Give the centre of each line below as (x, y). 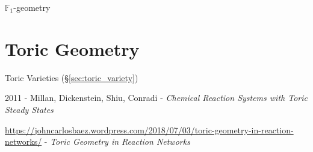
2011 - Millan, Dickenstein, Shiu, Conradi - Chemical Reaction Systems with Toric (156, 98)
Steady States (29, 109)
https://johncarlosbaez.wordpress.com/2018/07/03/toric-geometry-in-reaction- (149, 129)
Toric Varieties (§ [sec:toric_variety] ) (72, 77)
